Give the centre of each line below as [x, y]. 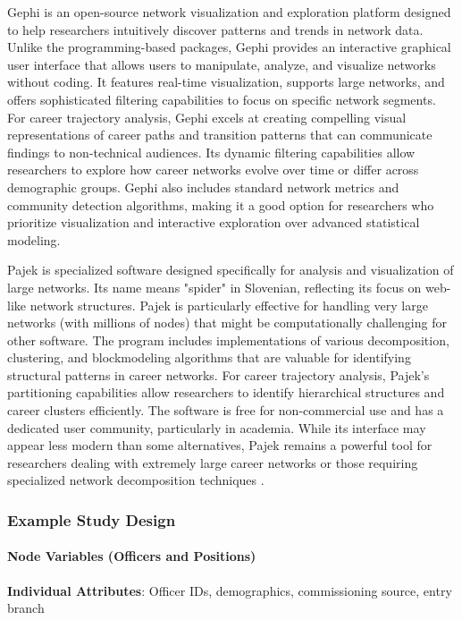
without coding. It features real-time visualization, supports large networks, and [226, 82]
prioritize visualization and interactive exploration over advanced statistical [214, 222]
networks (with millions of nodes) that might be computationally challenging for [227, 323]
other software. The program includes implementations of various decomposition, [228, 340]
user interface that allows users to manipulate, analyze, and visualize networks [222, 64]
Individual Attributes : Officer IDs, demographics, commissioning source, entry [230, 590]
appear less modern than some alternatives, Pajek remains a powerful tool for [220, 445]
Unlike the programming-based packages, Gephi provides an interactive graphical [229, 47]
